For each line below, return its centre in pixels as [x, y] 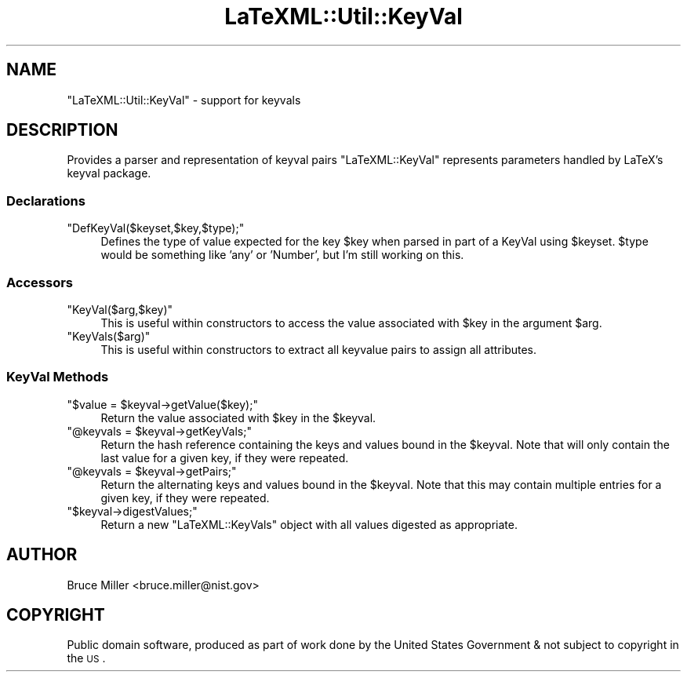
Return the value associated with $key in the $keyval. [238, 417]
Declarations [46, 200]
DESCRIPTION [62, 130]
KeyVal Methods [58, 377]
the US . [86, 658]
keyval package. [109, 173]
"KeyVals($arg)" [109, 336]
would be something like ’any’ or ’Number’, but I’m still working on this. [282, 255]
